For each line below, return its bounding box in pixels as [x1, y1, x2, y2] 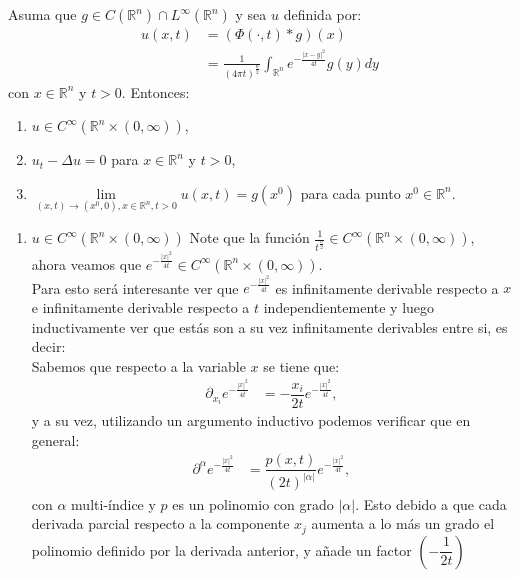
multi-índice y [71, 493, 156, 514]
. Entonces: [121, 81, 190, 102]
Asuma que [8, 4, 77, 24]
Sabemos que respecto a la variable [31, 355, 246, 376]
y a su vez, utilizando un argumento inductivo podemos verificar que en [31, 409, 471, 430]
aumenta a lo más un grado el [311, 513, 495, 534]
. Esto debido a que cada [355, 493, 507, 514]
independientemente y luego [263, 297, 435, 318]
